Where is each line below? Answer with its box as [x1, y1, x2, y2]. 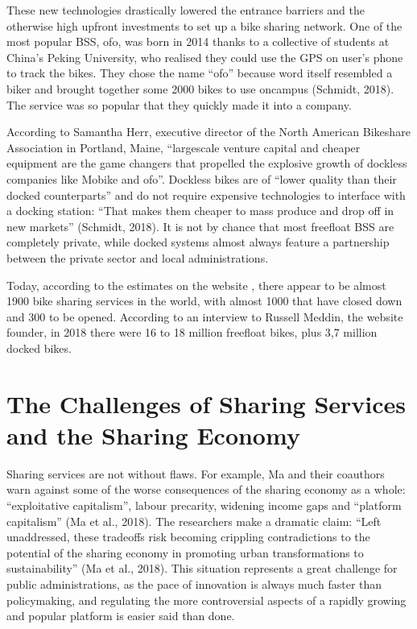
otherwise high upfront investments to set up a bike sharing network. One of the [6, 17, 403, 34]
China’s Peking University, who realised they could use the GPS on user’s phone [6, 48, 403, 65]
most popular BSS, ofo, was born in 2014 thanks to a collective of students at [6, 33, 390, 50]
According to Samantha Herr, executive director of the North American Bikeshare [6, 123, 411, 140]
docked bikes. [6, 339, 72, 356]
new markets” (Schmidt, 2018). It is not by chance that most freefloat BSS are [6, 217, 394, 234]
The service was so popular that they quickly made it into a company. [6, 96, 352, 113]
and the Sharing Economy [6, 418, 300, 451]
